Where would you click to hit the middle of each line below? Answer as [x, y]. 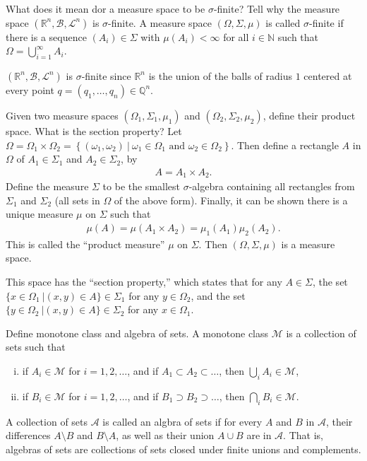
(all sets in [77, 200]
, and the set [218, 295]
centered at [328, 75]
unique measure [40, 214]
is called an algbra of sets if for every [182, 421]
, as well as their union [165, 435]
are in [259, 435]
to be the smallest [142, 186]
